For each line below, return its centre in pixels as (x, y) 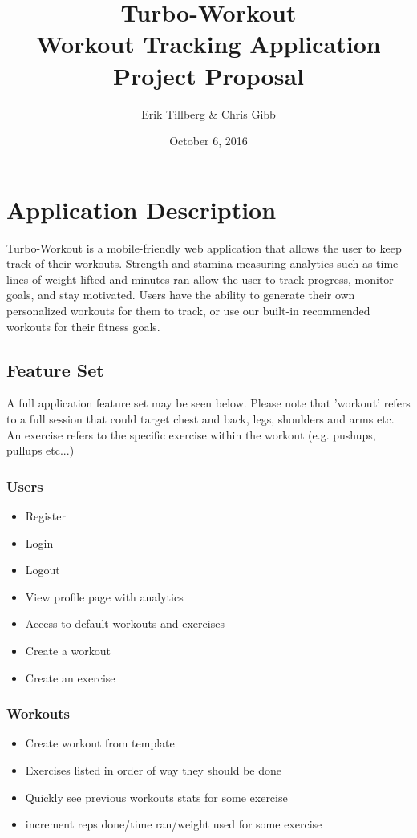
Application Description (142, 209)
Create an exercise (70, 677)
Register (45, 515)
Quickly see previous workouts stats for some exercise (156, 797)
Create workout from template (100, 743)
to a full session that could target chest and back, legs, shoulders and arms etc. (200, 418)
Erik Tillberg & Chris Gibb (208, 113)
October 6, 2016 (208, 141)
